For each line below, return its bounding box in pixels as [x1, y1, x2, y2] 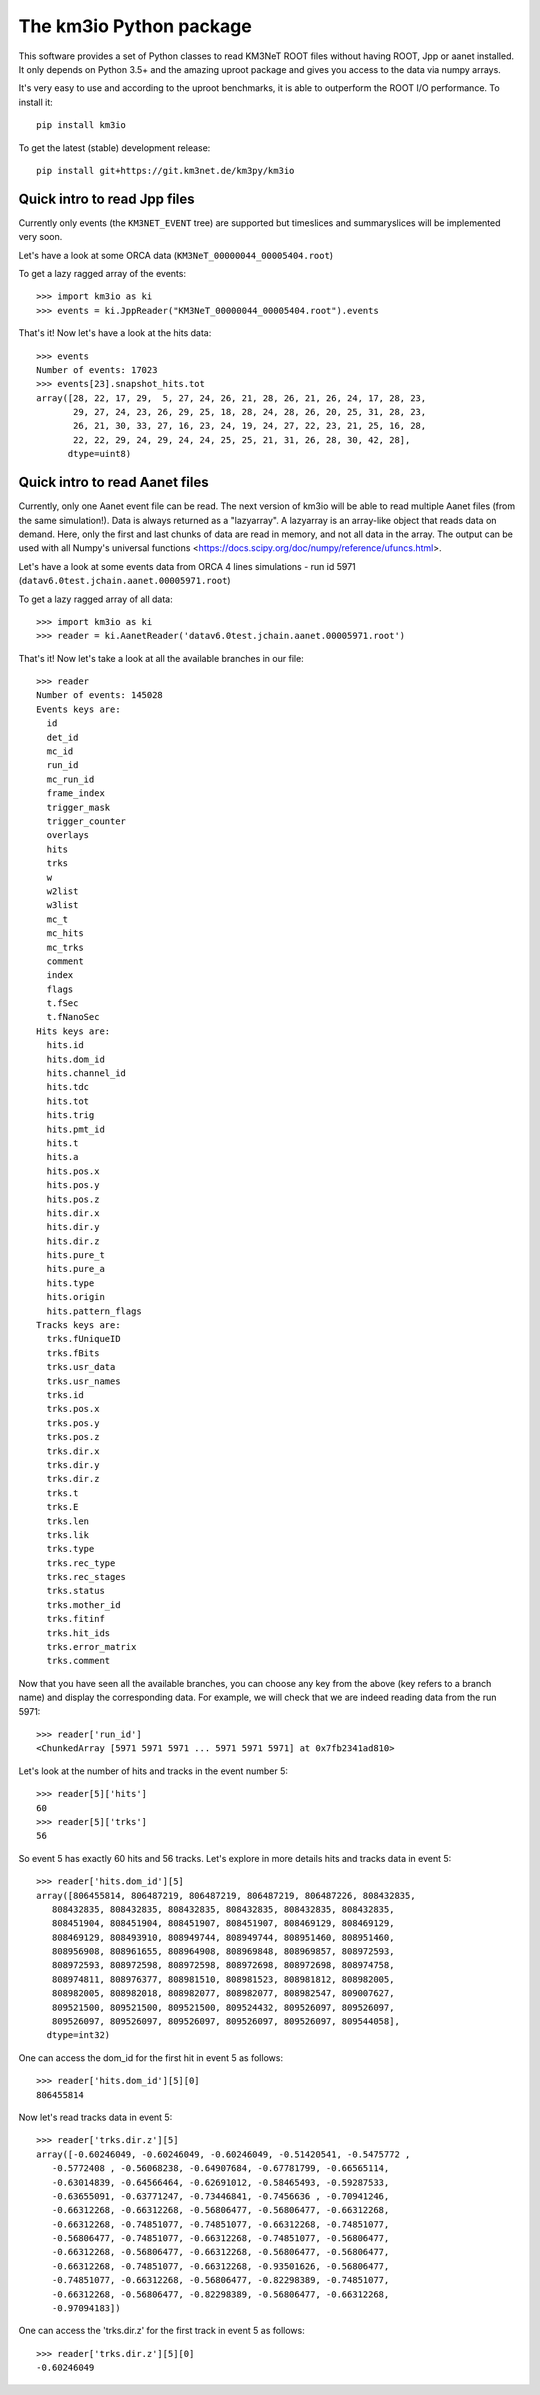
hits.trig [46, 1110, 95, 1121]
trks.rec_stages [46, 1571, 127, 1583]
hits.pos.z [46, 1193, 100, 1205]
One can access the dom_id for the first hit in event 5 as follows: [18, 2051, 284, 2064]
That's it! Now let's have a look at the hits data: [18, 327, 212, 339]
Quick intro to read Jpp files [18, 190, 195, 207]
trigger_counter [46, 815, 127, 827]
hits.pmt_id [46, 1123, 105, 1135]
